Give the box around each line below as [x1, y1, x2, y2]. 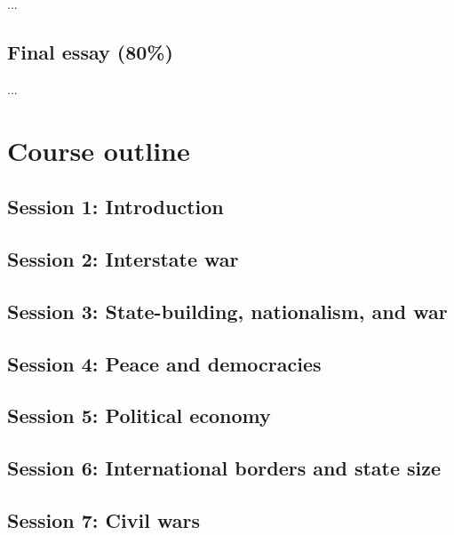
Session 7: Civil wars [7, 506, 200, 533]
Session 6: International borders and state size [7, 454, 442, 482]
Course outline [7, 132, 190, 168]
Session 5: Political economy [7, 402, 271, 429]
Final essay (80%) [7, 37, 173, 65]
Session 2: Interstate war [7, 244, 239, 272]
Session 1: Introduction [7, 193, 224, 220]
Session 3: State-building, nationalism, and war [7, 297, 448, 324]
